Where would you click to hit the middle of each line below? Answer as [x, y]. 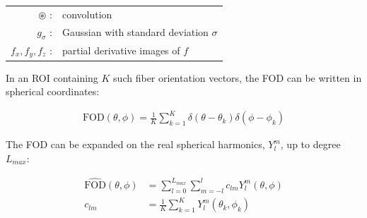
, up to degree [310, 144]
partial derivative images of [121, 50]
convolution [87, 14]
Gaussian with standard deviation [135, 32]
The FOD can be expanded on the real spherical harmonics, [135, 144]
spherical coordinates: [53, 91]
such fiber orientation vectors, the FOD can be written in [238, 77]
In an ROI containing [52, 77]
